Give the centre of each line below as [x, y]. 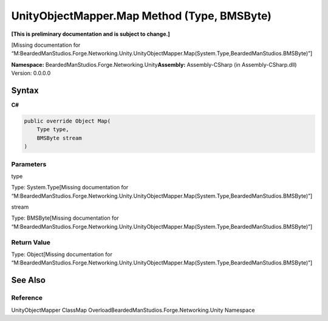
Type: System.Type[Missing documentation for [70, 188]
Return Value [31, 242]
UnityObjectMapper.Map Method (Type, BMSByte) [141, 16]
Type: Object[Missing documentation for [62, 254]
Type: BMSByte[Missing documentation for [65, 218]
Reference [27, 298]
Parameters [29, 164]
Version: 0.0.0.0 [31, 73]
